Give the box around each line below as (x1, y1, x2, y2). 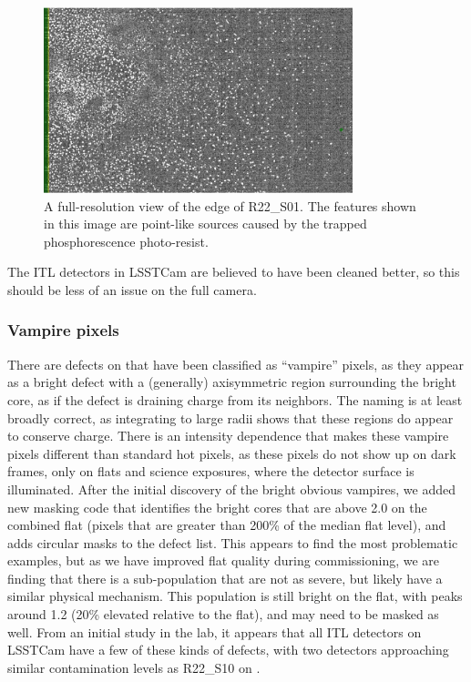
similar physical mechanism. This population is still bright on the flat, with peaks (7, 586, 463, 606)
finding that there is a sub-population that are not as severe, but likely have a (7, 568, 443, 587)
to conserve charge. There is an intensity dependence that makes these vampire (7, 426, 449, 445)
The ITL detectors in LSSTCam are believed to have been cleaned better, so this (7, 262, 460, 281)
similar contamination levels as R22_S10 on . (7, 657, 261, 677)
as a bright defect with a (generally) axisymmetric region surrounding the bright (7, 372, 456, 392)
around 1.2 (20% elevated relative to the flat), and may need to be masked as (7, 605, 439, 624)
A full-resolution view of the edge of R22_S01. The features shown (44, 196, 416, 215)
